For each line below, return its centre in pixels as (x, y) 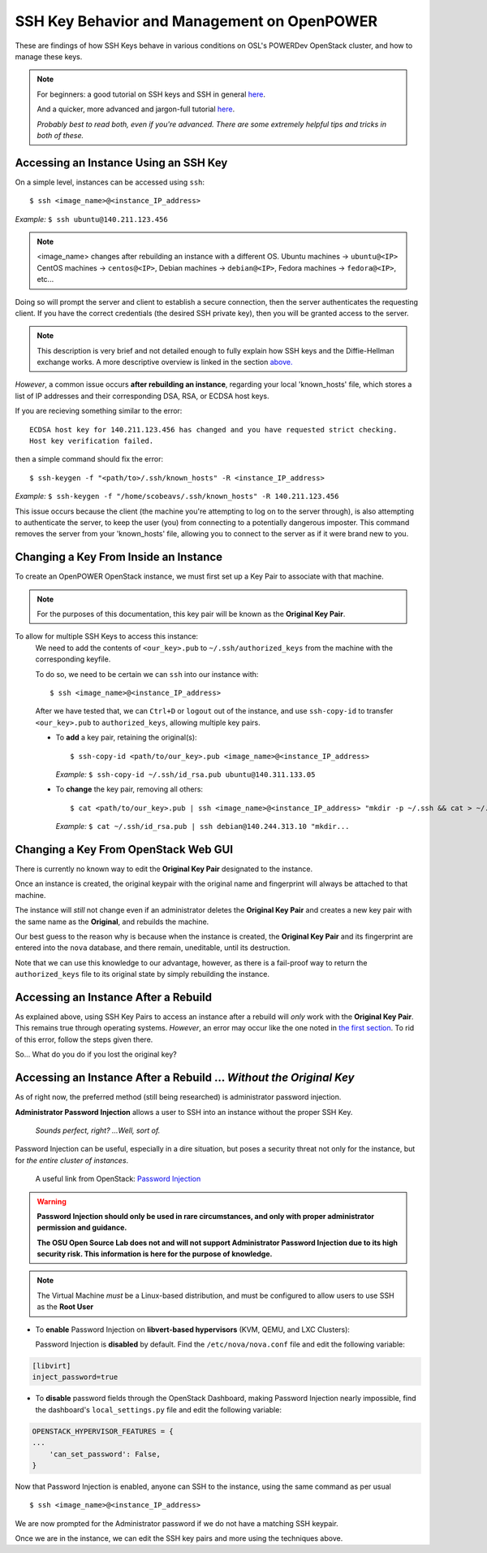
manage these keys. (49, 56)
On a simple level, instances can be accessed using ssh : (110, 182)
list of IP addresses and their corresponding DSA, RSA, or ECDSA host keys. (142, 396)
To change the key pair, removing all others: (129, 789)
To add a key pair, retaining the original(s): (127, 737)
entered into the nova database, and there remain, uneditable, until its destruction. (153, 948)
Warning (52, 1201)
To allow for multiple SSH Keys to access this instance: (107, 636)
